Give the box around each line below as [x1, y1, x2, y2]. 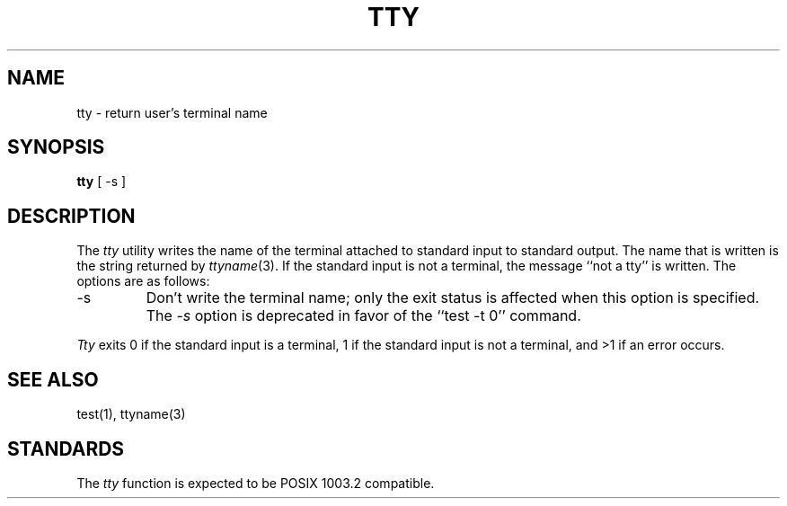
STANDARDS [7, 437, 125, 460]
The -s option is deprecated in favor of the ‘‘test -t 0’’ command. [146, 306, 581, 325]
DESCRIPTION [7, 204, 136, 227]
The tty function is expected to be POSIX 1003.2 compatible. [76, 475, 435, 491]
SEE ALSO [7, 368, 99, 391]
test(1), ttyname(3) [76, 406, 186, 422]
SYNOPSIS [7, 136, 105, 159]
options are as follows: [76, 273, 210, 289]
